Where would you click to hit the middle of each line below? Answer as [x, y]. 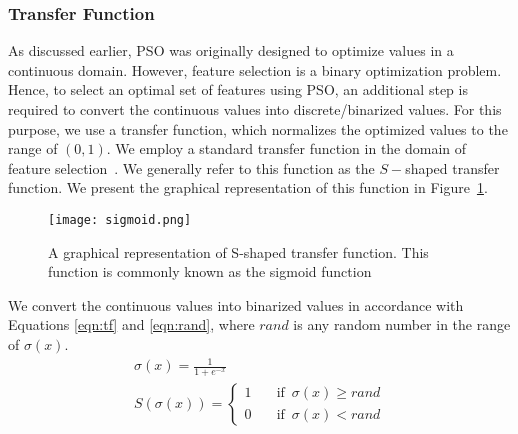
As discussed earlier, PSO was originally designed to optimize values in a [231, 50]
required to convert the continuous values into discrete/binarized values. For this [255, 109]
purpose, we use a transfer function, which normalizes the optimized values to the [258, 128]
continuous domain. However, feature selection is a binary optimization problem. [255, 69]
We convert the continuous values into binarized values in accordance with [236, 304]
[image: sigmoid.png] [120, 219]
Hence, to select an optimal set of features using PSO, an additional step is [238, 89]
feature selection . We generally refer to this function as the [191, 167]
